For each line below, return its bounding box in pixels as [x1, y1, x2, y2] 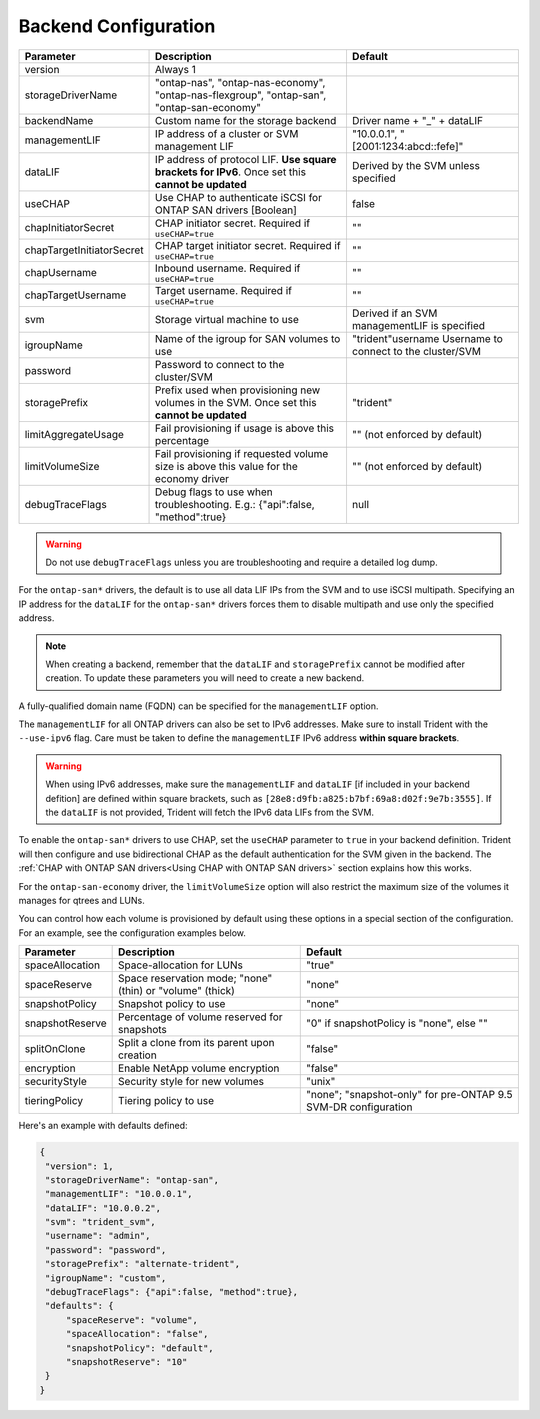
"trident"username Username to [351, 331, 504, 345]
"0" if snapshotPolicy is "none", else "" [306, 1016, 489, 1030]
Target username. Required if [155, 283, 292, 297]
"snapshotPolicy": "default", [65, 1342, 214, 1354]
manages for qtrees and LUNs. [18, 894, 145, 906]
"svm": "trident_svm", [45, 1216, 157, 1228]
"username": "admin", [45, 1230, 151, 1242]
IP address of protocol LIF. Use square [155, 152, 337, 166]
